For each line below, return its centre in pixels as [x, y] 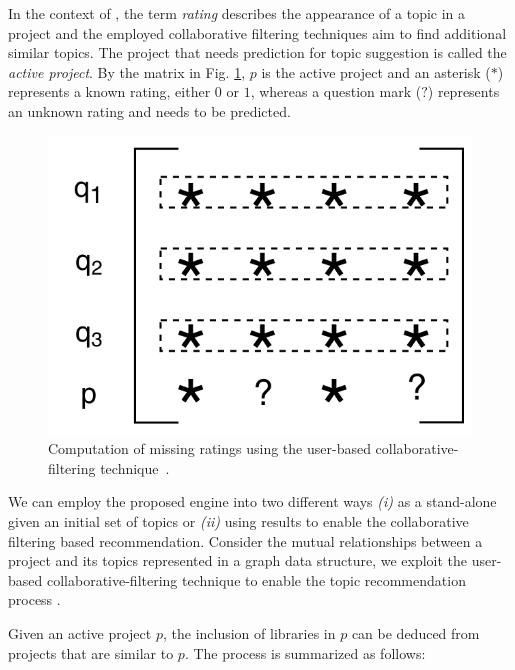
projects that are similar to [91, 652]
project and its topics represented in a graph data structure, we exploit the [238, 560]
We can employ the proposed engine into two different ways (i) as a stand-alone [252, 501]
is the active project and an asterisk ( [376, 71]
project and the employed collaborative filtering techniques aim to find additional [257, 32]
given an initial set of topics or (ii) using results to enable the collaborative [238, 520]
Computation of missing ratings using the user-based [209, 448]
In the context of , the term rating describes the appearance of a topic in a [237, 13]
